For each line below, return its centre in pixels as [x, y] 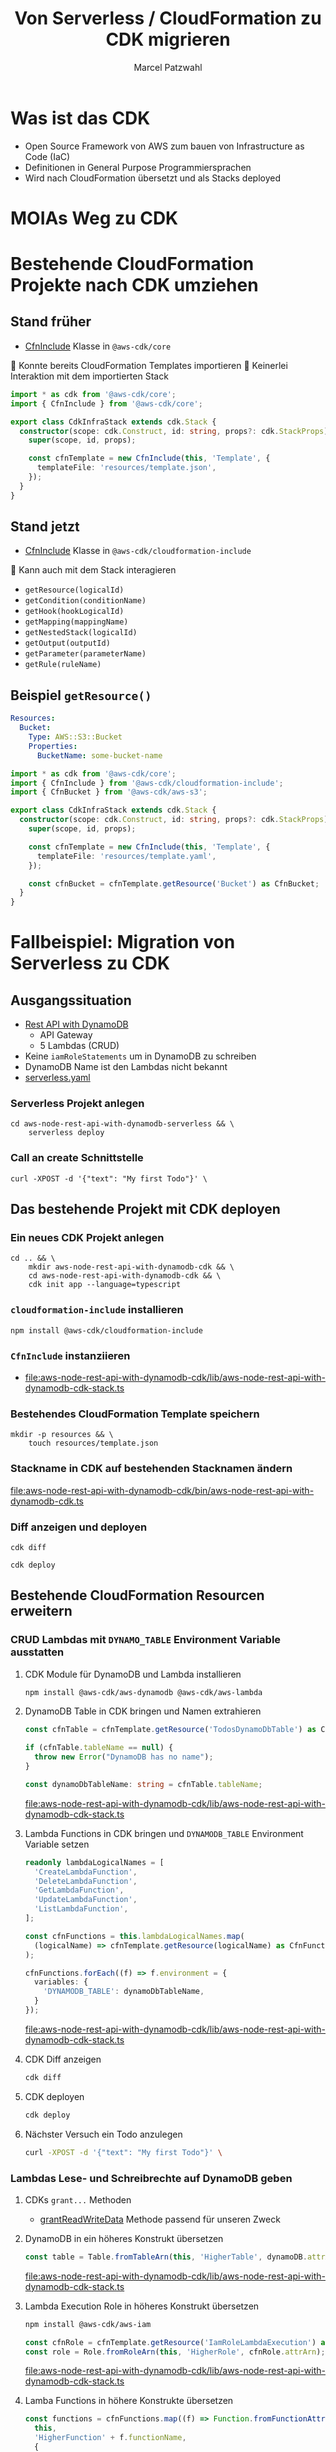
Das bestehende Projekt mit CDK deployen [145, 1209]
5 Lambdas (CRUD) [79, 1046]
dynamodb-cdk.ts [47, 1501]
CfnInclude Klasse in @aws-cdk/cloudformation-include [138, 551]
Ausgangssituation [71, 1000]
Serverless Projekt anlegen [77, 1104]
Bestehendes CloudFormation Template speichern [135, 1414]
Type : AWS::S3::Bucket [75, 737]
